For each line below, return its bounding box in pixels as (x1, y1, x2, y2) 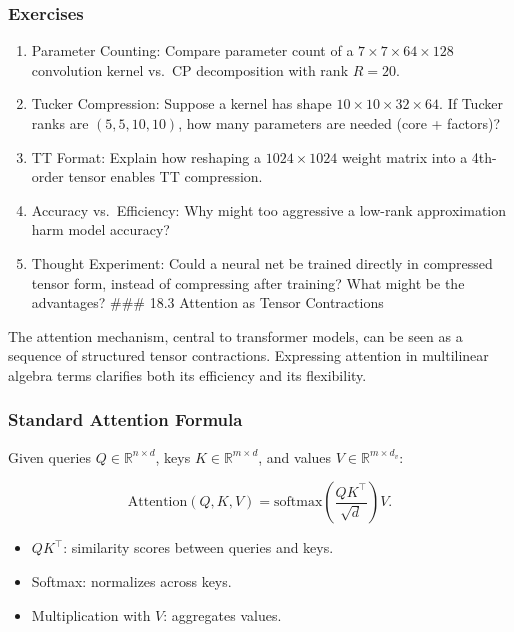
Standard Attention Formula (8, 407, 243, 432)
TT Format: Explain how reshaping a (31, 146, 262, 167)
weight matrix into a (341, 146, 468, 167)
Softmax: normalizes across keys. (31, 570, 232, 591)
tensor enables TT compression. (68, 166, 263, 187)
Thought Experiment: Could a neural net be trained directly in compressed (31, 252, 493, 273)
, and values (258, 446, 332, 467)
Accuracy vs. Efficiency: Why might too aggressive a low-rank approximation (31, 199, 507, 220)
